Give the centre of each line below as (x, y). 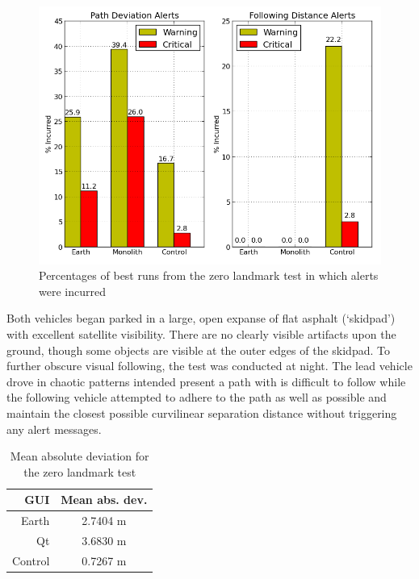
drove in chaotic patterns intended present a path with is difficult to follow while (206, 381)
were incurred (72, 291)
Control (31, 560)
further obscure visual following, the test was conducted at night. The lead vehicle (209, 366)
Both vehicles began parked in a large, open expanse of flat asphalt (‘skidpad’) (201, 318)
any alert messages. (54, 429)
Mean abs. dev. (104, 500)
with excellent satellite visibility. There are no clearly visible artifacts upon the (201, 333)
